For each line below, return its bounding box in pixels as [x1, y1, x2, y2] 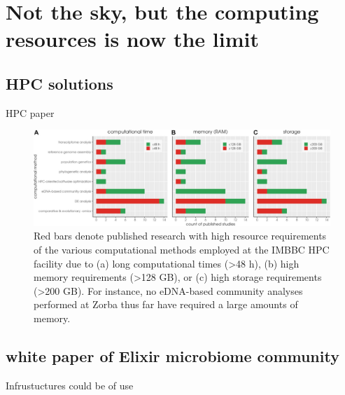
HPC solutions [6, 72, 113, 94]
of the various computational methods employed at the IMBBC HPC [34, 242, 330, 257]
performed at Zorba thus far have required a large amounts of [34, 297, 298, 312]
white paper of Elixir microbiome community [6, 345, 339, 366]
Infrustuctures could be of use [6, 377, 134, 392]
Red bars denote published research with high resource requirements [34, 228, 327, 243]
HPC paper [6, 105, 55, 120]
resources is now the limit [6, 25, 259, 53]
